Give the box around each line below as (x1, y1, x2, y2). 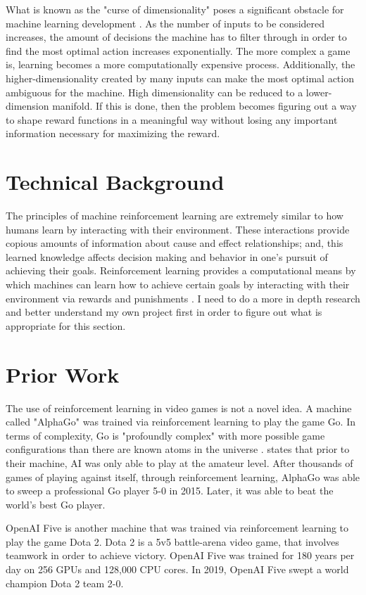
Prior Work (6, 359, 120, 388)
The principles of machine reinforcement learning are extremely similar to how (6, 208, 343, 223)
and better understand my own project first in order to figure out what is (6, 305, 322, 319)
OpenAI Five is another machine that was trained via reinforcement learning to (6, 520, 349, 535)
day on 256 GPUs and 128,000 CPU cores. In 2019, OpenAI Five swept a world (6, 562, 349, 577)
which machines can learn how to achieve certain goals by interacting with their (6, 277, 350, 292)
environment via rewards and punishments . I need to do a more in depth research (6, 290, 360, 305)
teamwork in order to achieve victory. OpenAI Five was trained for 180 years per (6, 548, 355, 563)
